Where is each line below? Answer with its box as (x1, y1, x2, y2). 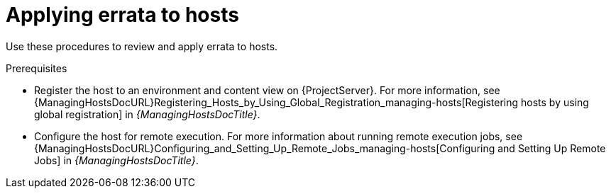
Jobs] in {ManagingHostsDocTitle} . (34, 154, 199, 166)
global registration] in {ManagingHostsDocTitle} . (34, 108, 260, 120)
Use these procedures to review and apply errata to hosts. (6, 40, 278, 52)
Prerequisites (6, 62, 67, 74)
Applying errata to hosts (6, 3, 239, 27)
